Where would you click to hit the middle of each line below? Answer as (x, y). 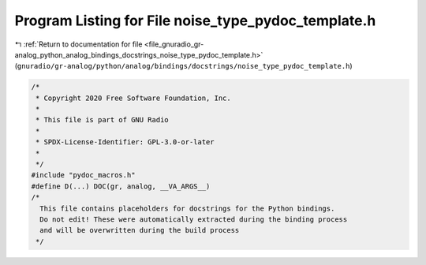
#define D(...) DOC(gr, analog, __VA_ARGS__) (121, 186)
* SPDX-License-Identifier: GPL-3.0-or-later (125, 142)
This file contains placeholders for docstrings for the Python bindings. (187, 208)
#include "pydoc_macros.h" (83, 175)
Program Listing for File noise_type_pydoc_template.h (195, 21)
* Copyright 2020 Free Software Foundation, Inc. (134, 98)
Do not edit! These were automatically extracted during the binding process (194, 220)
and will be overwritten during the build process (140, 230)
